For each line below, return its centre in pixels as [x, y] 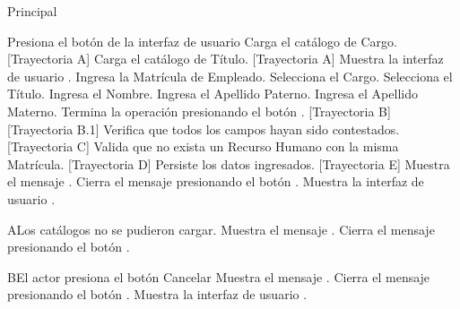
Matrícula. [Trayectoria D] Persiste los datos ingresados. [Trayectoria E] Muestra [229, 163]
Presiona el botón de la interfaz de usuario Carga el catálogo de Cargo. [202, 41]
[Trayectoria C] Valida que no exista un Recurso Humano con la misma [203, 146]
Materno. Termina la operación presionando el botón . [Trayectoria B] [199, 111]
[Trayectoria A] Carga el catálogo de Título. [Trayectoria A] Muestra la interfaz [226, 59]
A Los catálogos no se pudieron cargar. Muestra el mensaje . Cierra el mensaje [221, 229]
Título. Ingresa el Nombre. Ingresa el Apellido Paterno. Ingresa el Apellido [213, 94]
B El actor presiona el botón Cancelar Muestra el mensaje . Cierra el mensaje [219, 276]
